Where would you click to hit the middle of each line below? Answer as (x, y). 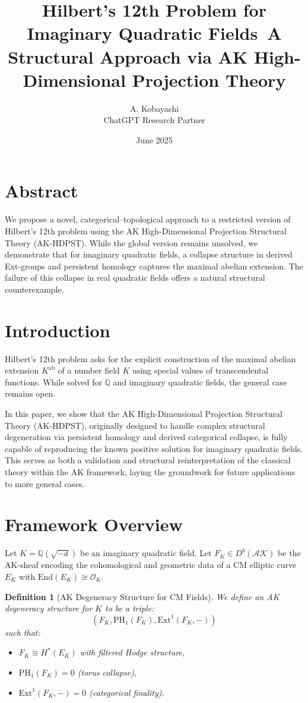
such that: (23, 632)
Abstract (42, 191)
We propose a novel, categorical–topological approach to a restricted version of (148, 219)
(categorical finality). (127, 692)
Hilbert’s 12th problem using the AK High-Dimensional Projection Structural (146, 231)
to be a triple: (130, 608)
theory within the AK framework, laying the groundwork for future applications (150, 472)
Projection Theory (209, 79)
